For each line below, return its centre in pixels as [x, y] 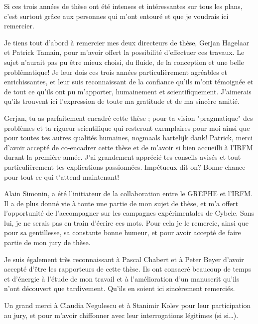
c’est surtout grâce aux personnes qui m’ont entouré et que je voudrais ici [116, 16]
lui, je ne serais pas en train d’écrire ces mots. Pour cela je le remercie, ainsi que [126, 222]
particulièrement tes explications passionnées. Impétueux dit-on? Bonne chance [125, 166]
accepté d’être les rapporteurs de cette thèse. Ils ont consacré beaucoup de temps [128, 269]
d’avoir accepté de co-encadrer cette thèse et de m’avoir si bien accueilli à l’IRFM [129, 147]
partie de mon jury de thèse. [47, 242]
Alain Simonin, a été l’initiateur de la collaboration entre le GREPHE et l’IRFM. [128, 193]
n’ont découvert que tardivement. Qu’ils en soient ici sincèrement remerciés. [120, 288]
